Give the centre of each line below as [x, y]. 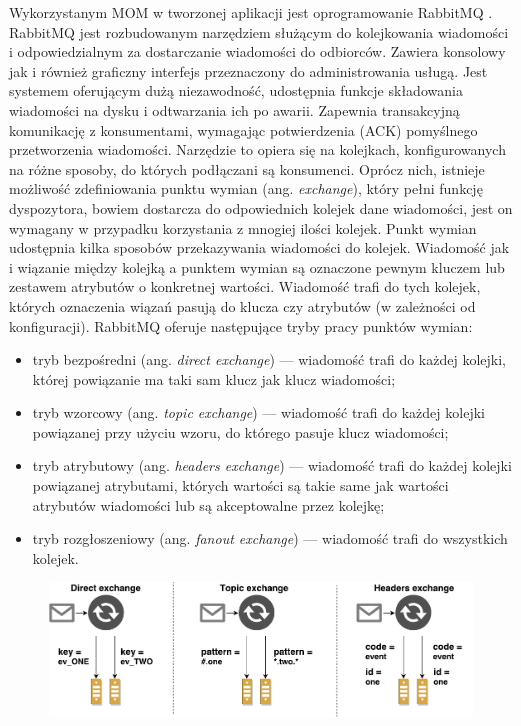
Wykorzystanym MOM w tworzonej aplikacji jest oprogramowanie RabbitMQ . [251, 12]
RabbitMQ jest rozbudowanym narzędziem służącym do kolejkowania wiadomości [259, 31]
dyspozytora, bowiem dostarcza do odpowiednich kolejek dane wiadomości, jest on [261, 207]
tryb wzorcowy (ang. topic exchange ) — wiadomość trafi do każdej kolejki [258, 412]
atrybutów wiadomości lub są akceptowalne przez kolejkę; [208, 504]
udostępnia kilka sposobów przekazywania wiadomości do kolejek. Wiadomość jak [259, 247]
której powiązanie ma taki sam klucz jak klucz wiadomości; [214, 378]
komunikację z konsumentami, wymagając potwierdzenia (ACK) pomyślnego [243, 129]
